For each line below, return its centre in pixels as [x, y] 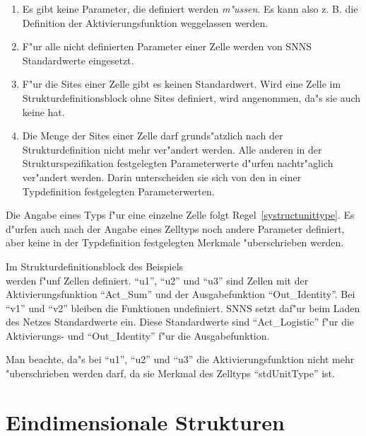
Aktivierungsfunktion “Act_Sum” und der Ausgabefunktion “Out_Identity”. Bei [181, 294]
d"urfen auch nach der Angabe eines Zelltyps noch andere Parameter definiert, [175, 228]
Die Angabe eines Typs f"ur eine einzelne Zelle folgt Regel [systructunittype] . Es [180, 215]
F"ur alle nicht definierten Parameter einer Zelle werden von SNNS [167, 46]
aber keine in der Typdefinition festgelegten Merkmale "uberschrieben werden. [175, 242]
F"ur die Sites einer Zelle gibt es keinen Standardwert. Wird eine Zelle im [182, 84]
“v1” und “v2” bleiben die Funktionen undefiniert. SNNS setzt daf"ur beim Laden [183, 308]
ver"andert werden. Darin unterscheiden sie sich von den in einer [162, 177]
